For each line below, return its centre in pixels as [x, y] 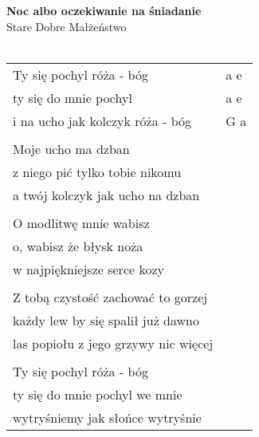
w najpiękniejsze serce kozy [88, 269]
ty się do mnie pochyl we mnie [98, 394]
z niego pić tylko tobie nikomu [97, 171]
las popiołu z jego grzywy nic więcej [113, 343]
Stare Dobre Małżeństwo [67, 26]
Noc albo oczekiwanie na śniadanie [104, 10]
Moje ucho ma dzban [71, 148]
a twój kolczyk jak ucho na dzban [106, 195]
